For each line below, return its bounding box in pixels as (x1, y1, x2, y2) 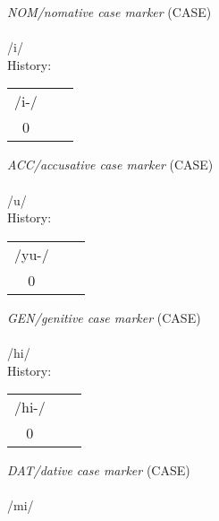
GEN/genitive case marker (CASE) (7, 308, 201, 326)
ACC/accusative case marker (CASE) (7, 155, 214, 174)
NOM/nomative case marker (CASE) (7, 3, 212, 21)
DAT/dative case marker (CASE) (7, 461, 190, 480)
